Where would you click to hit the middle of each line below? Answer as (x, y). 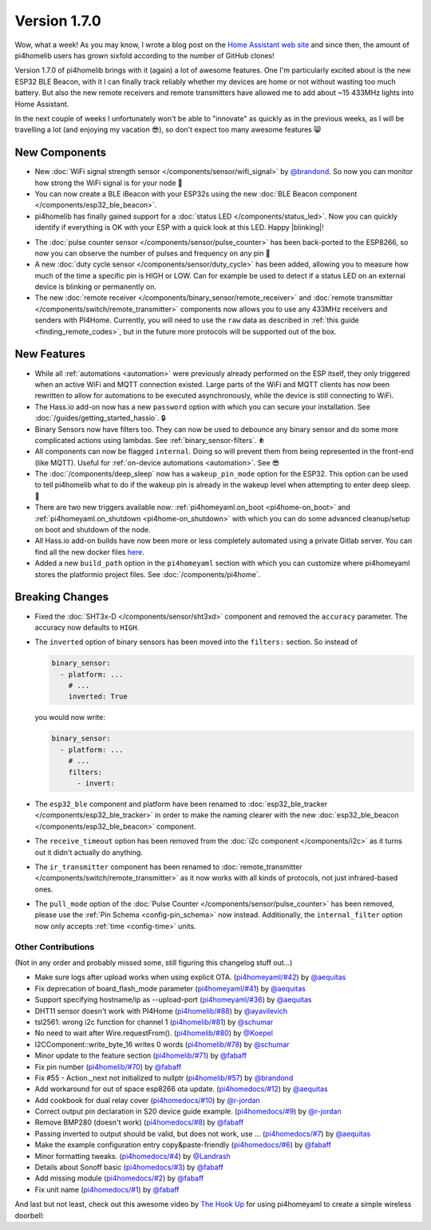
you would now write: (70, 718)
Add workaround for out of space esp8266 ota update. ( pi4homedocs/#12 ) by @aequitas (181, 1089)
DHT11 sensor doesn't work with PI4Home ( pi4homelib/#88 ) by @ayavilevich (161, 1010)
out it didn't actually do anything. (89, 852)
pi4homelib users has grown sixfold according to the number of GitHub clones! (144, 55)
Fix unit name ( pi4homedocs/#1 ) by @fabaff (107, 1189)
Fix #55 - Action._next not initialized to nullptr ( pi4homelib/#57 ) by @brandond (164, 1078)
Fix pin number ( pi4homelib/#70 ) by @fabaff (108, 1066)
